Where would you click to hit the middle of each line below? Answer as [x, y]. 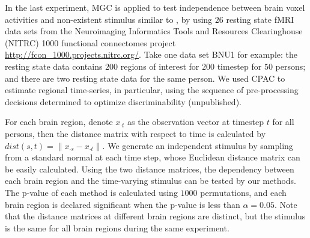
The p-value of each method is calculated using [91, 192]
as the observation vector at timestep [196, 122]
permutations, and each [243, 192]
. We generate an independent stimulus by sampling [198, 145]
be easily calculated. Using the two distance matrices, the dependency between [150, 169]
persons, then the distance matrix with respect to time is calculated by [135, 133]
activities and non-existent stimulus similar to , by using [109, 19]
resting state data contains [54, 66]
